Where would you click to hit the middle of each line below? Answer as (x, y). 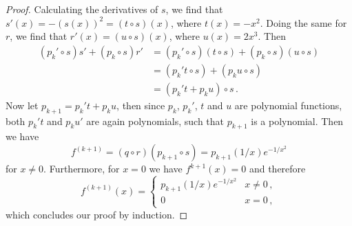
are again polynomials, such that (155, 121)
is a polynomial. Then (297, 121)
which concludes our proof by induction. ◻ (97, 214)
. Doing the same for (303, 22)
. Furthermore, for (82, 169)
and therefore (277, 169)
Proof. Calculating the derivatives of (82, 9)
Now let (22, 105)
